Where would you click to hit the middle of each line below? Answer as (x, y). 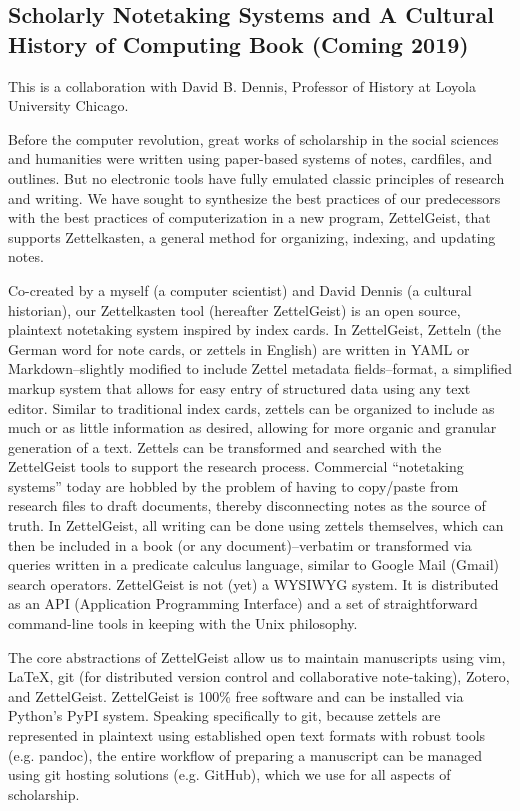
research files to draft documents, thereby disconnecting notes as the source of (247, 505)
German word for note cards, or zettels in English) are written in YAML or (239, 348)
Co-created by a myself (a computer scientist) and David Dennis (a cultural (240, 289)
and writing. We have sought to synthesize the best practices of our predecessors (254, 197)
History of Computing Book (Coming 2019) (238, 43)
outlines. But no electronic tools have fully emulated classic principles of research (256, 177)
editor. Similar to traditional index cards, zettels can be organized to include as (251, 407)
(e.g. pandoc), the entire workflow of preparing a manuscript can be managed (245, 754)
